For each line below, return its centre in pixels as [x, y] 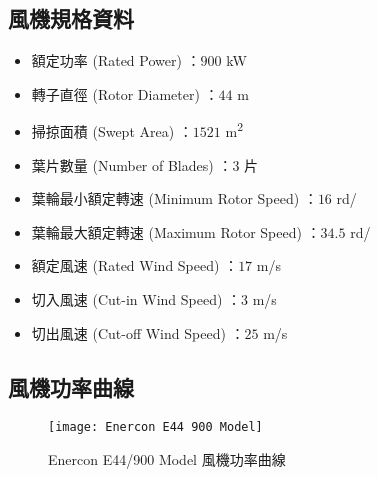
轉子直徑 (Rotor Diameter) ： [125, 93]
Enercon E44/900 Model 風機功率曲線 [167, 459]
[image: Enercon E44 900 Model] [155, 427]
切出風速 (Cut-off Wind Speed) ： [138, 332]
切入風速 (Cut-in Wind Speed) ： [136, 299]
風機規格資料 [71, 18]
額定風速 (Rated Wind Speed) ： [135, 265]
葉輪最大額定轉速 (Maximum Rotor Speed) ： [176, 231]
